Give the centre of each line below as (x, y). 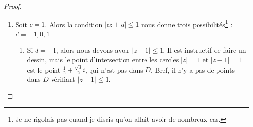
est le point (44, 69)
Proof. (13, 6)
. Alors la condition (74, 24)
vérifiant (63, 79)
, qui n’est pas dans (114, 69)
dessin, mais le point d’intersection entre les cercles (103, 60)
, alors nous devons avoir (93, 50)
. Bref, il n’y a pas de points (193, 69)
